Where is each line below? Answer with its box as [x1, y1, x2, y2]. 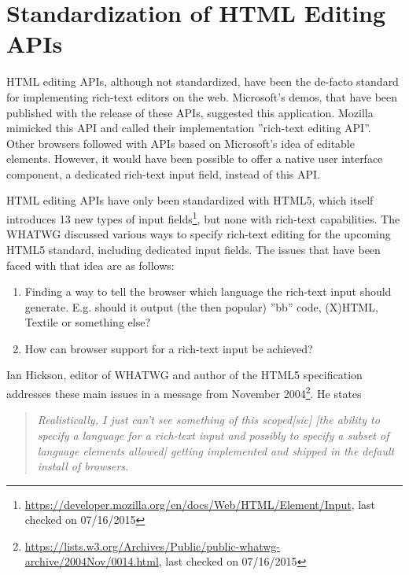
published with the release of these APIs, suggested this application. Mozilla [6, 104, 374, 120]
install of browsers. [37, 458, 129, 474]
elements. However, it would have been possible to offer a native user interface [6, 150, 383, 167]
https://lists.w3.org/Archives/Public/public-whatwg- [24, 537, 280, 554]
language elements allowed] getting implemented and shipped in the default [37, 442, 395, 459]
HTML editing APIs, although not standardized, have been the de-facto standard [6, 73, 399, 90]
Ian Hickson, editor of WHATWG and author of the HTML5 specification [6, 367, 363, 383]
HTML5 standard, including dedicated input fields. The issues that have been [6, 241, 381, 257]
